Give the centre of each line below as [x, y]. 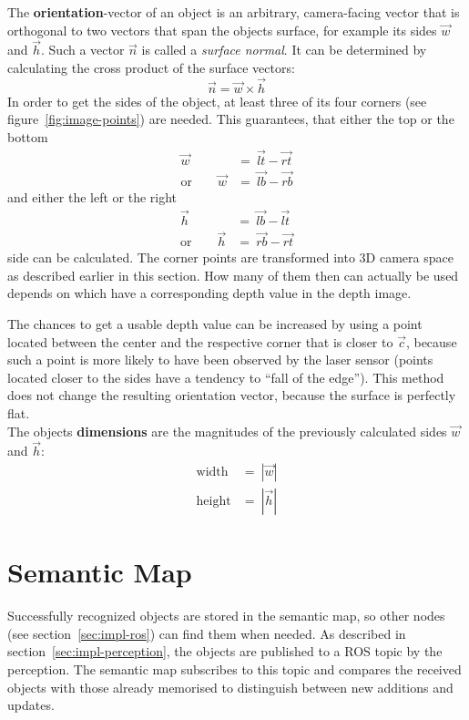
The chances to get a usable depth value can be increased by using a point [215, 323]
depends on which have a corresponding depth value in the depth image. [209, 293]
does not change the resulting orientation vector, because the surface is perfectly [232, 395]
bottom [28, 137]
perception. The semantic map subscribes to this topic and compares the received [234, 669]
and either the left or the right [92, 197]
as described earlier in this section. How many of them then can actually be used [233, 275]
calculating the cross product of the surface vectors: [151, 67]
